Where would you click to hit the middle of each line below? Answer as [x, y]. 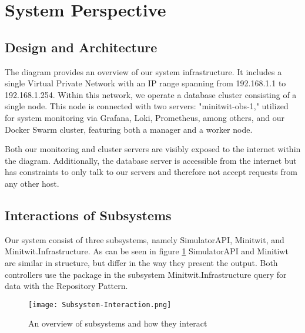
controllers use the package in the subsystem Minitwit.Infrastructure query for [146, 274]
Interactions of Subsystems [88, 215]
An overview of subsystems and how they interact [118, 323]
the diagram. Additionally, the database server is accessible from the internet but [151, 160]
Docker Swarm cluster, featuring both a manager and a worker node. [129, 129]
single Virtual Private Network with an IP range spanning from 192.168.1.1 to [145, 83]
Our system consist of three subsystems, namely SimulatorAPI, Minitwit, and [145, 239]
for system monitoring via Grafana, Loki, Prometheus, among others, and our [145, 117]
